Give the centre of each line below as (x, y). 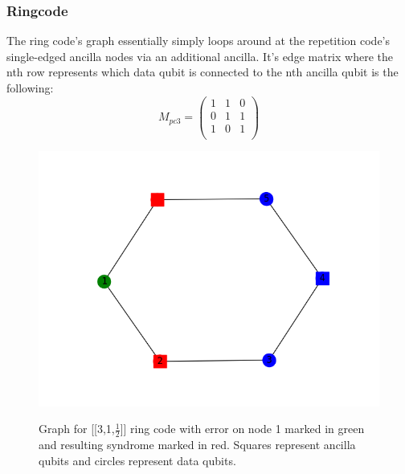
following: (30, 88)
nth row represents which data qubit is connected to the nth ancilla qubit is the (202, 72)
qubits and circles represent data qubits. (137, 460)
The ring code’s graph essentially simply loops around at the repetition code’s (198, 41)
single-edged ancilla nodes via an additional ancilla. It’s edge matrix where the (200, 56)
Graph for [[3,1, (77, 429)
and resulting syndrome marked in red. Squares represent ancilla (197, 445)
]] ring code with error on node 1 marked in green (242, 429)
